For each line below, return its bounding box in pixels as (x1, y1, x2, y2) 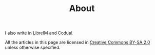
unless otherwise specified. (5, 44, 60, 51)
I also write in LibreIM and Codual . (5, 30, 74, 36)
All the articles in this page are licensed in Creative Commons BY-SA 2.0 (5, 40, 150, 45)
